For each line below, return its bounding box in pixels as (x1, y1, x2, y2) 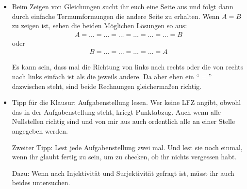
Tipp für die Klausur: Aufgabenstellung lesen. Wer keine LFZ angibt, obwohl (12, 97, 241, 107)
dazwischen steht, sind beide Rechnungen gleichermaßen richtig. (12, 81, 201, 91)
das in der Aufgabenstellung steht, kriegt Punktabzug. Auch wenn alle (12, 106, 221, 117)
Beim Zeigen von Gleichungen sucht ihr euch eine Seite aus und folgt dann (12, 1, 233, 11)
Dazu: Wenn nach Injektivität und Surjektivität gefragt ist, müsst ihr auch (12, 168, 234, 178)
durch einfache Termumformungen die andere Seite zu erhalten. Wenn (12, 11, 220, 21)
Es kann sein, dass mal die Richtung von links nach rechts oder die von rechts (12, 62, 244, 72)
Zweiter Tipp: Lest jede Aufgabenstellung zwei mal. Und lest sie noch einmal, (12, 142, 243, 152)
